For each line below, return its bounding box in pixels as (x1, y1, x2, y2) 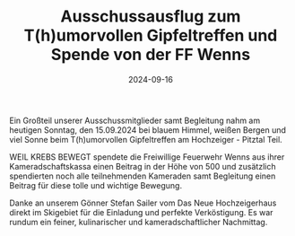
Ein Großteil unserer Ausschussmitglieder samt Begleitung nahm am (9, 115, 261, 126)
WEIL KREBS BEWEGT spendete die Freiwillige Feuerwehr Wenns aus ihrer (9, 151, 285, 162)
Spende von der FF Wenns (50, 45, 251, 65)
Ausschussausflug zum (60, 6, 241, 27)
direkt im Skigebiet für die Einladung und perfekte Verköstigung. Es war (9, 206, 273, 217)
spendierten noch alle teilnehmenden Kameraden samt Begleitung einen (9, 170, 276, 181)
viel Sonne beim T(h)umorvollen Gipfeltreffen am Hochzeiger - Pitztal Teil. (9, 134, 282, 144)
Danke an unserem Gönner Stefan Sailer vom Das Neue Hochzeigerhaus (9, 197, 277, 208)
